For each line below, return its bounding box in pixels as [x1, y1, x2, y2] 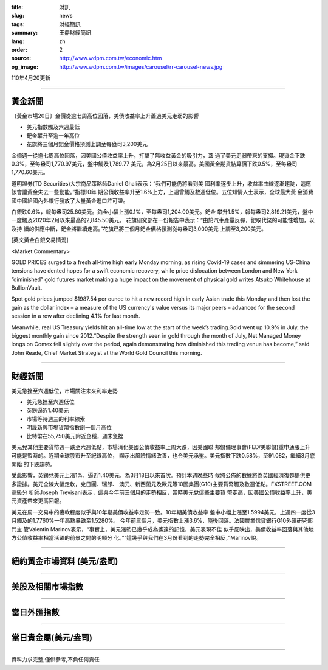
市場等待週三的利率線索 [26, 415, 85, 422]
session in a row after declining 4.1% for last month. [11, 312, 140, 319]
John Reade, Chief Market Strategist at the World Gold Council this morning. [11, 349, 203, 356]
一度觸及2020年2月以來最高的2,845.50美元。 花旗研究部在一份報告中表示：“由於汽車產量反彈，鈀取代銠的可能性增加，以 [11, 217, 315, 224]
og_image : [11, 63, 39, 70]
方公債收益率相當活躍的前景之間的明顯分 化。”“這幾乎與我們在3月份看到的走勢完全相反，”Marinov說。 [11, 534, 262, 541]
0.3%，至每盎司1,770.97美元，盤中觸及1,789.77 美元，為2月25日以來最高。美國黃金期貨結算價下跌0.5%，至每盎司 [11, 160, 298, 167]
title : [11, 4, 24, 10]
